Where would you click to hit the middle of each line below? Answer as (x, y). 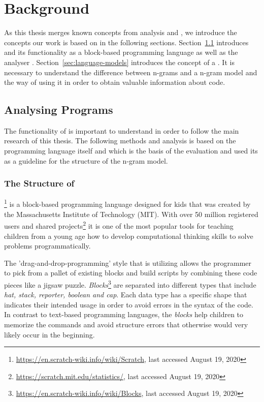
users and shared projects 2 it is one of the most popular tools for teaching (119, 225)
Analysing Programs (59, 110)
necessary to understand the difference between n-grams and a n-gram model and (131, 72)
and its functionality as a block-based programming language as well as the (121, 52)
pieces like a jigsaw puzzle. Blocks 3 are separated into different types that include (130, 284)
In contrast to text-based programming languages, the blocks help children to (124, 314)
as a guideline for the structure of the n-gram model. (86, 160)
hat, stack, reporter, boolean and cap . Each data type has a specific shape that (126, 295)
